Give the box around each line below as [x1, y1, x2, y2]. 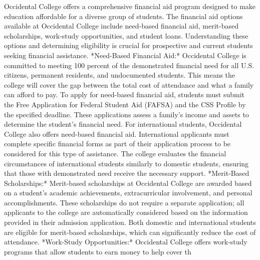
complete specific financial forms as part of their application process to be [4, 138, 231, 149]
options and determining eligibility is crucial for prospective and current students [4, 40, 253, 51]
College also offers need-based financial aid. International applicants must [4, 128, 229, 139]
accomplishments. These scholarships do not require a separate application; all [4, 197, 244, 207]
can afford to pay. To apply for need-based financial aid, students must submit [4, 89, 244, 100]
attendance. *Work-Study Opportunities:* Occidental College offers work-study [4, 236, 247, 247]
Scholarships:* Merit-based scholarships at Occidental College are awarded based [4, 177, 252, 188]
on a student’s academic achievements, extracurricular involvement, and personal [4, 187, 252, 198]
